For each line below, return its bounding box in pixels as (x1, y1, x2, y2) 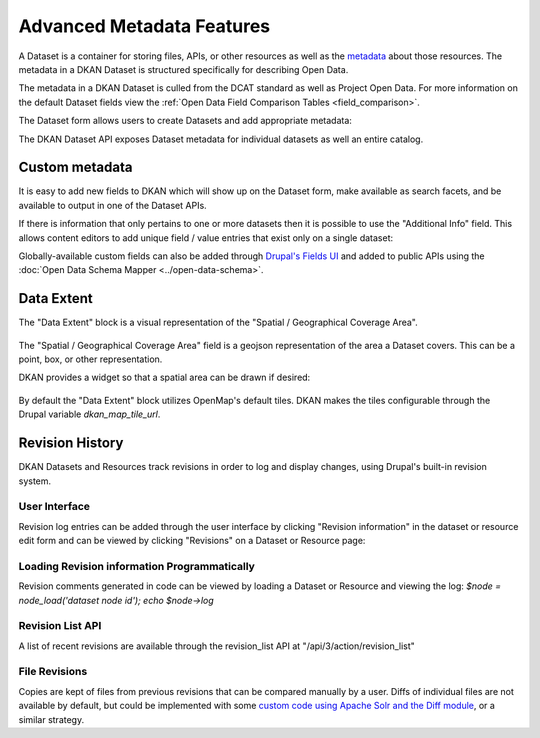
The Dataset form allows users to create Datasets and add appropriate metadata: (18, 115, 352, 127)
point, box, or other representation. (18, 353, 163, 365)
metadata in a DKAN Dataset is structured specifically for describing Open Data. (18, 63, 349, 75)
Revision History (18, 435, 124, 452)
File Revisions (18, 665, 88, 679)
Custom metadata (18, 159, 133, 176)
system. (18, 475, 52, 487)
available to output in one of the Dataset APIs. (18, 199, 207, 211)
